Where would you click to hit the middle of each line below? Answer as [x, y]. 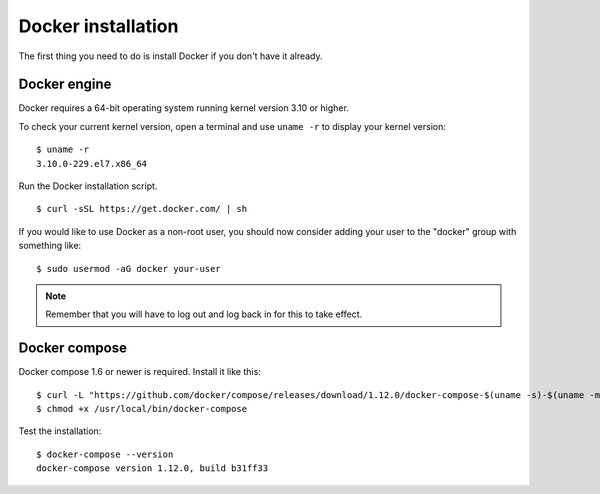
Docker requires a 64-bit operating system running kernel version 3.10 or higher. [183, 108]
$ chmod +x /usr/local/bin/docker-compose [142, 409]
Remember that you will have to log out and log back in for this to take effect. [204, 314]
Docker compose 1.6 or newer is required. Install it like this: [140, 372]
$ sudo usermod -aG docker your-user [129, 268]
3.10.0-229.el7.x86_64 [92, 163]
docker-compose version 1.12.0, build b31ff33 [152, 468]
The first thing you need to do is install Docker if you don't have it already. [171, 56]
